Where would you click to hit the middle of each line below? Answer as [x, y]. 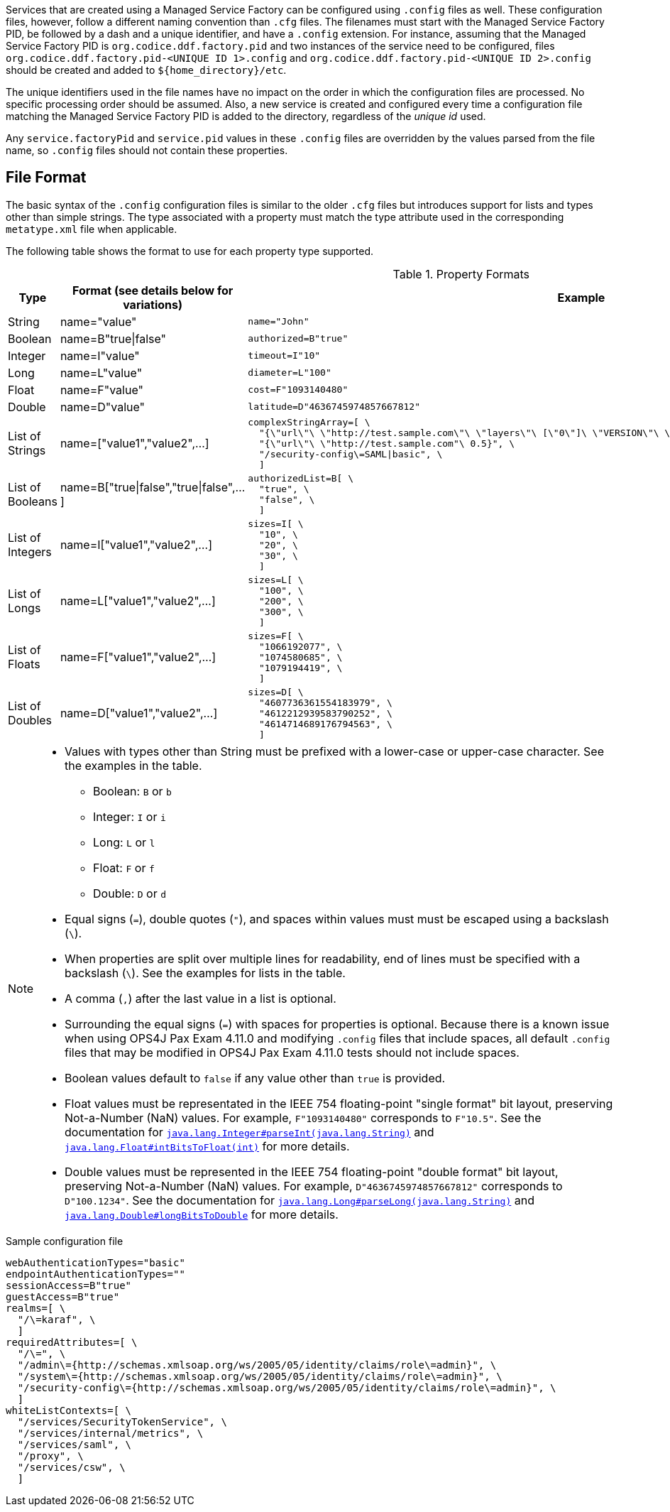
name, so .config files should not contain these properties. [147, 150]
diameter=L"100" [290, 373]
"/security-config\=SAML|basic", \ [351, 454]
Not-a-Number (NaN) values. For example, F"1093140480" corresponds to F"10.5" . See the [303, 1117]
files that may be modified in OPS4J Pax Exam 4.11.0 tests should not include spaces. [292, 1052]
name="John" [279, 322]
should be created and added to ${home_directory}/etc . [146, 70]
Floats [24, 664]
